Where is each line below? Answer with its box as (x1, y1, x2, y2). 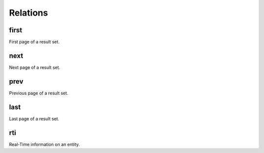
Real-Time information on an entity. (9, 141, 80, 147)
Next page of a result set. (9, 64, 61, 70)
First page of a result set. (9, 39, 60, 45)
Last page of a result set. (9, 115, 60, 122)
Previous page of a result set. (9, 90, 68, 96)
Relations (9, 7, 48, 18)
